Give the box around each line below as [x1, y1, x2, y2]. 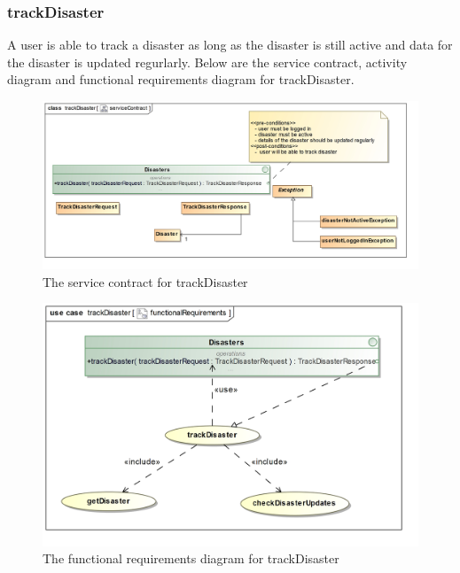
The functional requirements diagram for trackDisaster [43, 549, 339, 568]
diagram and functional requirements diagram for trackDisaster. [7, 70, 355, 89]
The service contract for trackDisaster [43, 272, 248, 290]
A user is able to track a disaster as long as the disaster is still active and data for [7, 35, 453, 54]
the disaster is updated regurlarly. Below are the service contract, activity [7, 52, 408, 71]
